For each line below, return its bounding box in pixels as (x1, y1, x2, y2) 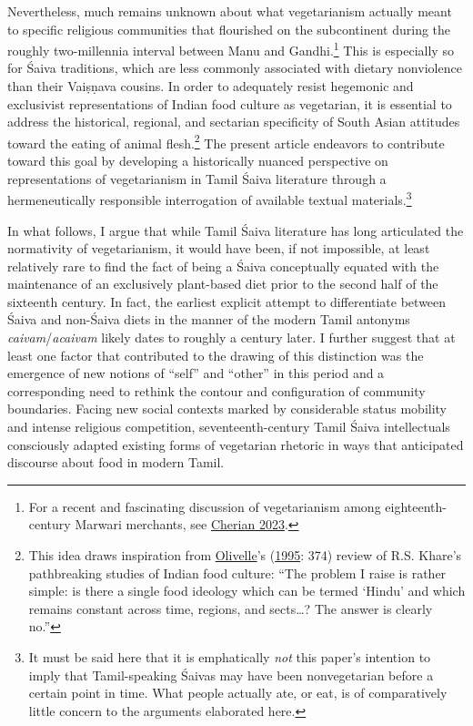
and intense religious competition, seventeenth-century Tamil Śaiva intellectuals (7, 417, 450, 436)
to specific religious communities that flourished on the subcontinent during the (7, 19, 451, 38)
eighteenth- (385, 496, 447, 516)
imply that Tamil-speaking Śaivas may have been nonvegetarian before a (28, 665, 434, 684)
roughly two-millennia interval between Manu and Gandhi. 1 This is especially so (7, 38, 454, 59)
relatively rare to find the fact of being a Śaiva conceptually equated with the (7, 256, 439, 275)
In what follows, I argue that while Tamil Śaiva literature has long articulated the (7, 220, 464, 240)
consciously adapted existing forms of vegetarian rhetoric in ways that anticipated (7, 435, 464, 454)
